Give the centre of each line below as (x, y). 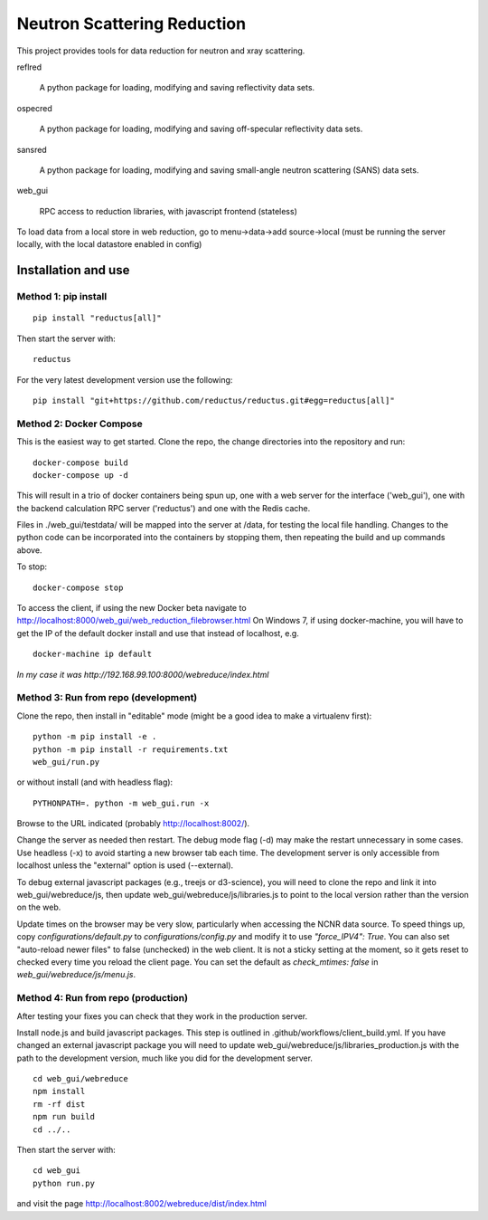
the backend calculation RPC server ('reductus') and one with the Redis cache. (164, 508)
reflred (29, 67)
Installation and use (73, 270)
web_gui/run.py (66, 762)
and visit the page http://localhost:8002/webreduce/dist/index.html (141, 1204)
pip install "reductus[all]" (97, 318)
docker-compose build (80, 462)
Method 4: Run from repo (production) (103, 998)
